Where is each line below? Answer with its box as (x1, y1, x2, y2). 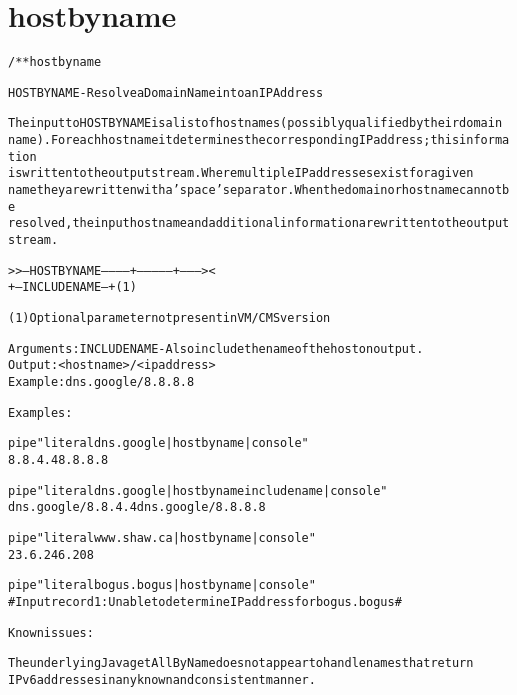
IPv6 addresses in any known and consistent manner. (8, 672, 316, 687)
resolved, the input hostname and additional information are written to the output (8, 216, 510, 231)
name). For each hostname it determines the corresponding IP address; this (8, 133, 460, 148)
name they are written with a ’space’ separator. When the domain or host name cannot (8, 183, 503, 198)
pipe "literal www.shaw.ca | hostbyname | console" (8, 530, 316, 545)
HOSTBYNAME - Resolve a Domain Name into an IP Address (8, 85, 324, 100)
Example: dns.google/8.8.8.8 (8, 374, 195, 389)
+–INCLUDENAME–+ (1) (8, 280, 137, 295)
